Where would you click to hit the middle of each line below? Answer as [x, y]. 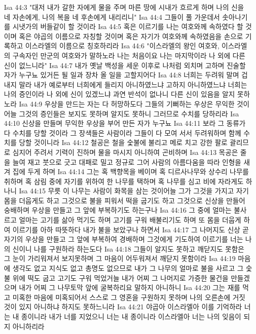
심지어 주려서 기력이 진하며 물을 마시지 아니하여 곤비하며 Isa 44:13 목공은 [125, 152]
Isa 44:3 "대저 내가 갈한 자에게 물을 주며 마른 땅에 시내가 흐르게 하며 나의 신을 [124, 7]
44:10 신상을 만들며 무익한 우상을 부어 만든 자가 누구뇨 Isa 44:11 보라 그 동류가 [125, 123]
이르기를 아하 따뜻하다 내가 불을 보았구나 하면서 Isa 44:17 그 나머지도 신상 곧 [131, 229]
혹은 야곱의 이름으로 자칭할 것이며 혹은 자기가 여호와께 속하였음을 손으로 [131, 36]
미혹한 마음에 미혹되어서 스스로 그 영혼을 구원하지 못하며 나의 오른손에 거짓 [129, 297]
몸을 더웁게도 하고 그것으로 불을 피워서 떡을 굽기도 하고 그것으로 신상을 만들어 [125, 200]
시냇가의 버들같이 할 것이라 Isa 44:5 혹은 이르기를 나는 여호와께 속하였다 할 [128, 26]
